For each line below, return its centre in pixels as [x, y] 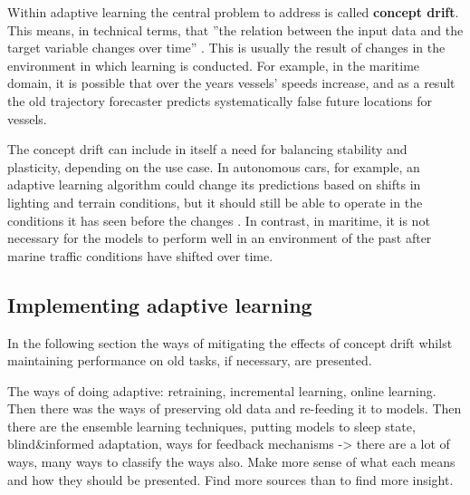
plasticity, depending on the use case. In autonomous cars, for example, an [214, 166]
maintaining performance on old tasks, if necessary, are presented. [190, 360]
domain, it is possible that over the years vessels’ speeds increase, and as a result [231, 83]
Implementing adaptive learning [160, 304]
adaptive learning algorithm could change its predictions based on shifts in [214, 184]
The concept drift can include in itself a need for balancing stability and [207, 149]
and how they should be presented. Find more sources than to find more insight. [230, 479]
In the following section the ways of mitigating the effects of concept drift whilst [230, 342]
